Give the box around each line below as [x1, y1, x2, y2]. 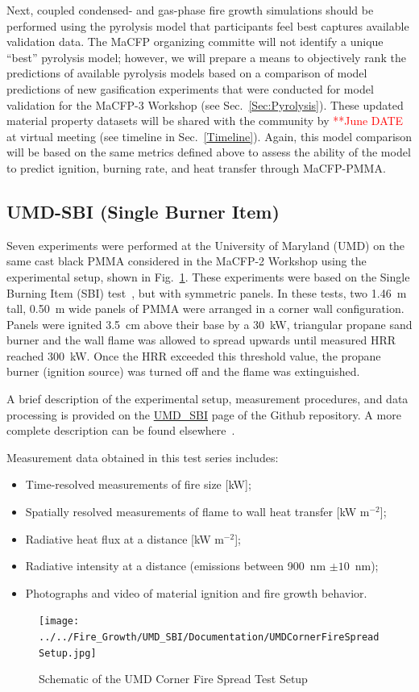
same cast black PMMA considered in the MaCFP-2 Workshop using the [6, 252, 367, 269]
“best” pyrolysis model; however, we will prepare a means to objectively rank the [6, 48, 406, 65]
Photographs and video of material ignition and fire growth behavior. [25, 584, 367, 601]
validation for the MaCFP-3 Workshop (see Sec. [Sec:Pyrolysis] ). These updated [6, 96, 404, 113]
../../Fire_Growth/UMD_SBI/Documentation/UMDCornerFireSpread [39, 632, 380, 644]
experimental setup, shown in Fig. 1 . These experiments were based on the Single [6, 268, 410, 285]
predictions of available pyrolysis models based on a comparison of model [6, 65, 367, 81]
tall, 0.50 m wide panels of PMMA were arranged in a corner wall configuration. [6, 300, 404, 317]
